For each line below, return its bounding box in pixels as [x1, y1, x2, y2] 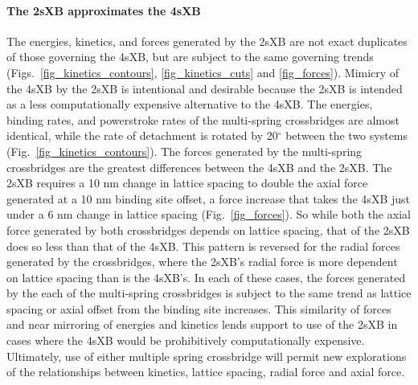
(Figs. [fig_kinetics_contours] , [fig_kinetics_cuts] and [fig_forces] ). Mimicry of [6, 63, 400, 80]
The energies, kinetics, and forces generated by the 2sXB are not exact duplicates [6, 32, 408, 49]
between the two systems [285, 127, 408, 144]
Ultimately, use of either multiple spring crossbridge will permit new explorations [6, 347, 407, 364]
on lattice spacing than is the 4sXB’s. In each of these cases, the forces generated [6, 268, 406, 285]
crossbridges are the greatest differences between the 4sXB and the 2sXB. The [6, 158, 392, 175]
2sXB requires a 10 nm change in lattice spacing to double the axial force [6, 174, 368, 191]
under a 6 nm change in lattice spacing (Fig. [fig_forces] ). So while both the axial [6, 206, 411, 223]
